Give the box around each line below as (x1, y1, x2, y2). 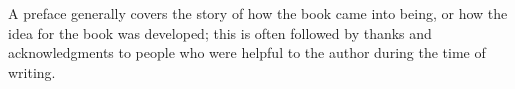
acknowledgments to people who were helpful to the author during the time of (8, 42, 486, 63)
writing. (8, 61, 56, 82)
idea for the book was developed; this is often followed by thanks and (8, 22, 432, 43)
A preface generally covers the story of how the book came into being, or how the (8, 3, 508, 23)
